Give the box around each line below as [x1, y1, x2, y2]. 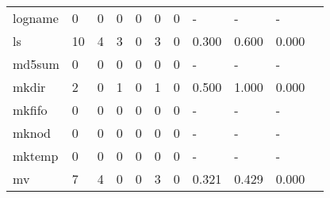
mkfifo [13, 101, 48, 119]
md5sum [13, 55, 59, 73]
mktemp [13, 147, 59, 165]
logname [13, 9, 59, 27]
